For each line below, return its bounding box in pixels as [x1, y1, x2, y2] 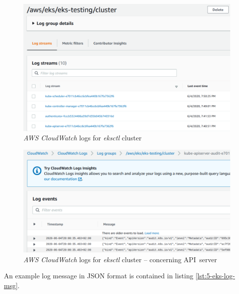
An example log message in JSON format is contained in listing [4, 271, 194, 281]
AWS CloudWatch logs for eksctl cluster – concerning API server [23, 254, 217, 264]
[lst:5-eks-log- [195, 271, 235, 281]
